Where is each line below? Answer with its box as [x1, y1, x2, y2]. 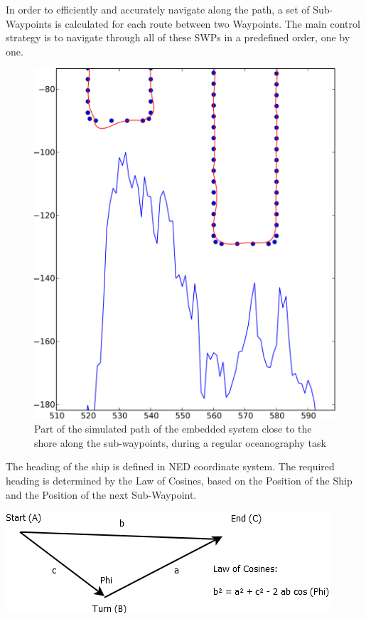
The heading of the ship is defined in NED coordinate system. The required [6, 459, 335, 474]
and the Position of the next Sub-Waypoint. [6, 487, 197, 502]
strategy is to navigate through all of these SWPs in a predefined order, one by [6, 30, 350, 45]
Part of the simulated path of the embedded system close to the [34, 421, 312, 436]
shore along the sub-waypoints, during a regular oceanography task [34, 435, 326, 450]
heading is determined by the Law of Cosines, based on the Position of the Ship [6, 473, 352, 487]
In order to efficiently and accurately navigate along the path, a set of [6, 2, 310, 16]
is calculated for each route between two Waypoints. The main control [55, 16, 360, 31]
